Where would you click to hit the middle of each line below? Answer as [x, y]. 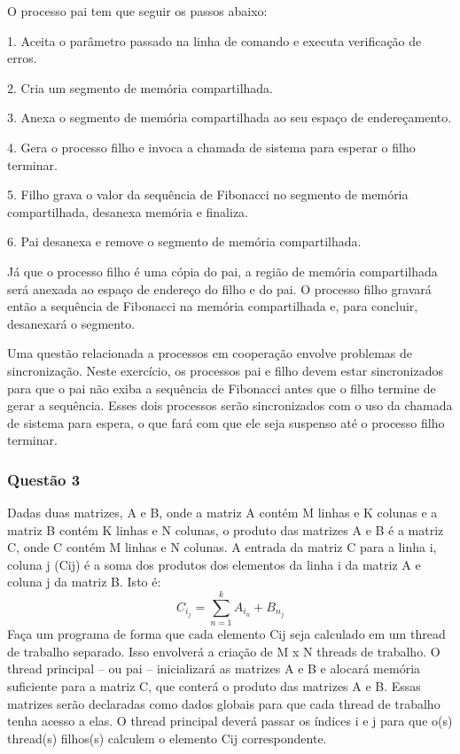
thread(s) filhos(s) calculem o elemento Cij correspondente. [167, 738]
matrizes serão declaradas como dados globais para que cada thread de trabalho [224, 703]
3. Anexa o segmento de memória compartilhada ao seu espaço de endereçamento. [230, 117]
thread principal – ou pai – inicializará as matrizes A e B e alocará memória [214, 668]
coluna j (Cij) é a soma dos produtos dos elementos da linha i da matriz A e [214, 564]
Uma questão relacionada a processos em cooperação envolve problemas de [210, 353]
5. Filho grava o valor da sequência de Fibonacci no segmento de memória [208, 194]
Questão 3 [44, 479]
